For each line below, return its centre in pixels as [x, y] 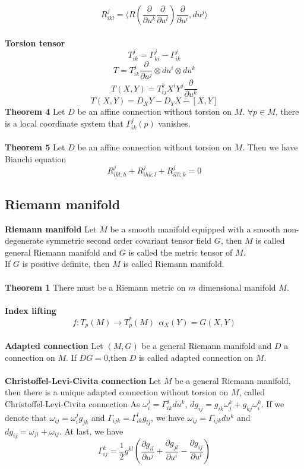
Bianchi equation [36, 158]
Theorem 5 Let [35, 147]
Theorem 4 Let [35, 111]
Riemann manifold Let [51, 229]
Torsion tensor [35, 43]
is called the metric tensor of [180, 252]
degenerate [24, 240]
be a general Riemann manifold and [207, 345]
